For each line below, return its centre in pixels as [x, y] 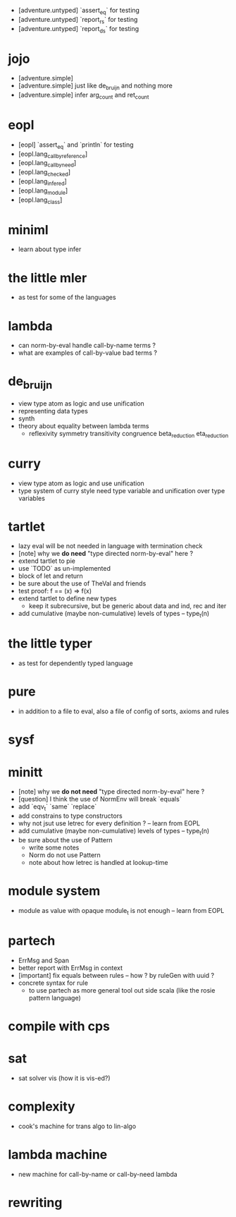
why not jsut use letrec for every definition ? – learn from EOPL [109, 823]
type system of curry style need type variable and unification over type [122, 490]
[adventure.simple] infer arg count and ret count [83, 96]
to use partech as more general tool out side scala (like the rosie [122, 990]
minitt [25, 772]
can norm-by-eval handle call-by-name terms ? [87, 346]
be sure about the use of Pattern [65, 840]
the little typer [50, 644]
